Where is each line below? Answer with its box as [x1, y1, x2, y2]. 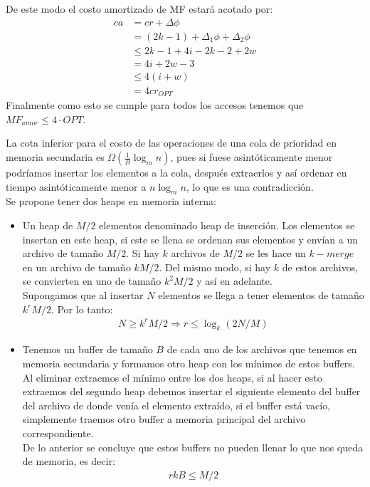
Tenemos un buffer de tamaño [22, 342, 153, 357]
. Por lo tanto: [51, 301, 113, 316]
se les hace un [245, 246, 306, 261]
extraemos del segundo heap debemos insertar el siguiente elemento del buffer [22, 384, 361, 399]
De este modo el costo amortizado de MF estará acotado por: [6, 1, 273, 16]
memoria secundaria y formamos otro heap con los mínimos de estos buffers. [22, 356, 355, 371]
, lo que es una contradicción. [186, 179, 314, 194]
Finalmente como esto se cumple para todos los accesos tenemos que [6, 98, 304, 112]
